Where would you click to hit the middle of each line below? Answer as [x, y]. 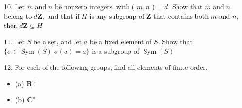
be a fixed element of [121, 41]
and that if [63, 16]
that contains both [181, 16]
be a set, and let [57, 41]
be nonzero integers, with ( [95, 6]
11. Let [14, 41]
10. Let [14, 6]
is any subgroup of [117, 16]
